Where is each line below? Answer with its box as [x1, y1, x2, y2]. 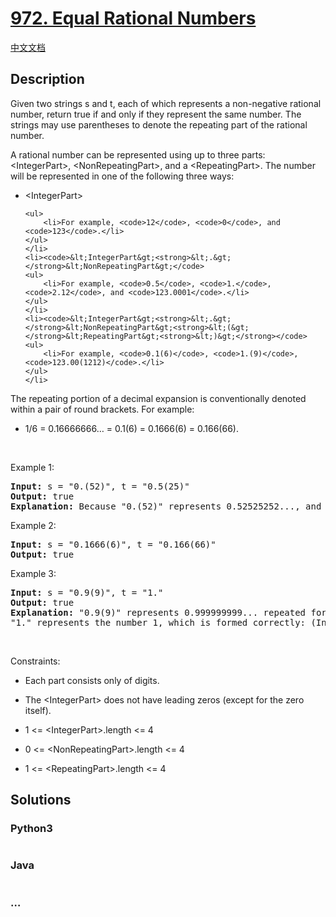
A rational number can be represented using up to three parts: [10, 148, 266, 161]
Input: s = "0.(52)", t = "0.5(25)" [10, 480, 190, 492]
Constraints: [10, 655, 61, 667]
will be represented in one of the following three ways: [10, 170, 235, 182]
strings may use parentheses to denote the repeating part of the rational [10, 118, 308, 131]
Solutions [10, 792, 72, 809]
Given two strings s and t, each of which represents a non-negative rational [10, 97, 322, 109]
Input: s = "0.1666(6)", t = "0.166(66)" [10, 538, 217, 550]
